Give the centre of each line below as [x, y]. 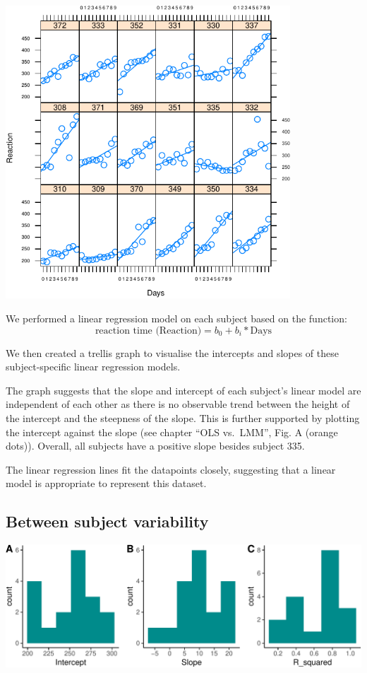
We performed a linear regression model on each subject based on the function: [176, 318]
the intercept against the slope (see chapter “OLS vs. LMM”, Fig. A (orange [172, 432]
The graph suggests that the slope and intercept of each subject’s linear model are [183, 390]
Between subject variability [107, 521]
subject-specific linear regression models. [93, 367]
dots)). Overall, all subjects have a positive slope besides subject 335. [155, 446]
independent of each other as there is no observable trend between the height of [178, 404]
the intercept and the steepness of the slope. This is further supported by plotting [183, 417]
